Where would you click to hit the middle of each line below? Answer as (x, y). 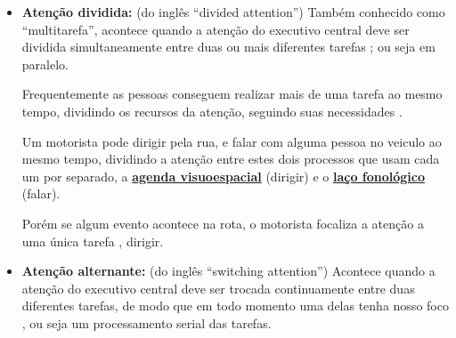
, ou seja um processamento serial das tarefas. (147, 322)
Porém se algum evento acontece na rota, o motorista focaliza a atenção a (223, 223)
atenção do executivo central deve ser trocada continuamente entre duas (218, 288)
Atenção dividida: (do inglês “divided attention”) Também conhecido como (233, 12)
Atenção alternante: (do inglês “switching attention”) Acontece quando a (228, 271)
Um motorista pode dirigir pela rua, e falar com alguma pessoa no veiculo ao (232, 141)
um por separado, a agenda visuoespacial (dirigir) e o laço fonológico (224, 176)
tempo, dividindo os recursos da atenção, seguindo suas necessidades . (212, 111)
